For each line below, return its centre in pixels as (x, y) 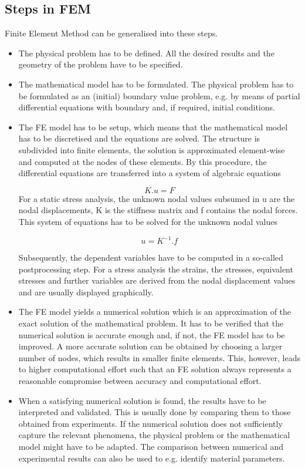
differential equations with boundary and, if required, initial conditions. (147, 107)
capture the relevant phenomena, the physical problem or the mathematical (154, 435)
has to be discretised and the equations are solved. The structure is (139, 138)
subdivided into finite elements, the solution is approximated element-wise (152, 149)
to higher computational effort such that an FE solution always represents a (155, 369)
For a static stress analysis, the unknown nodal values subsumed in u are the (157, 198)
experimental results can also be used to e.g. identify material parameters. (152, 458)
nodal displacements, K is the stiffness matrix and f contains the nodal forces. (158, 210)
